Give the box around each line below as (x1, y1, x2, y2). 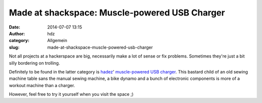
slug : (9, 44, 19, 50)
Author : (9, 30, 25, 36)
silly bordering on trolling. (9, 60, 60, 66)
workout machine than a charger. (9, 82, 75, 88)
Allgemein (47, 38, 67, 44)
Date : (9, 24, 20, 30)
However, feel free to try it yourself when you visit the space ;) (9, 91, 134, 97)
